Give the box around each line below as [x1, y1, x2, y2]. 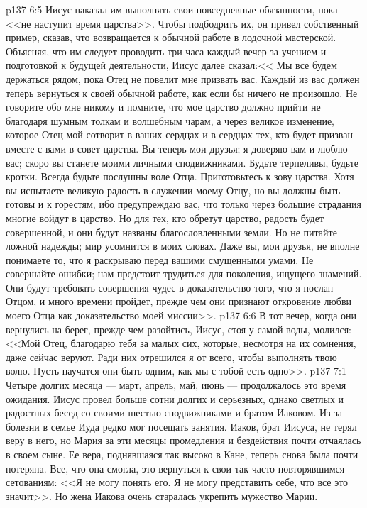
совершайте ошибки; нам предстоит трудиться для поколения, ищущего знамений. [6, 266, 362, 281]
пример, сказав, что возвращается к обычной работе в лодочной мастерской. [6, 30, 336, 45]
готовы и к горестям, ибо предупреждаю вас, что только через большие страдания [6, 197, 361, 211]
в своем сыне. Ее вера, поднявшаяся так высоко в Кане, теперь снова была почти [6, 447, 358, 461]
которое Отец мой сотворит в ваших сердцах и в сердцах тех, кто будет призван [6, 127, 353, 142]
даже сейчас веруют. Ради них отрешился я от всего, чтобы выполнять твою [6, 349, 337, 364]
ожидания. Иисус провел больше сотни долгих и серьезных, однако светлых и [6, 391, 344, 406]
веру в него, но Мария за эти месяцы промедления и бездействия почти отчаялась [6, 433, 361, 448]
